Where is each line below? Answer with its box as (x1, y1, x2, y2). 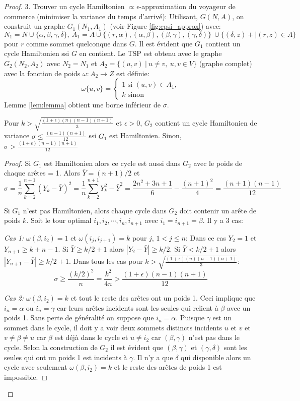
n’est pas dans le (188, 332, 240, 342)
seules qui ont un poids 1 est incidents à (4, 352, 127, 362)
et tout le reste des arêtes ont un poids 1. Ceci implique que (70, 293, 256, 303)
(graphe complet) (199, 58, 252, 68)
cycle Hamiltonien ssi (4, 48, 69, 59)
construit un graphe (4, 21, 65, 31)
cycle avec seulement (4, 362, 67, 372)
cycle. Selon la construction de (4, 342, 98, 353)
